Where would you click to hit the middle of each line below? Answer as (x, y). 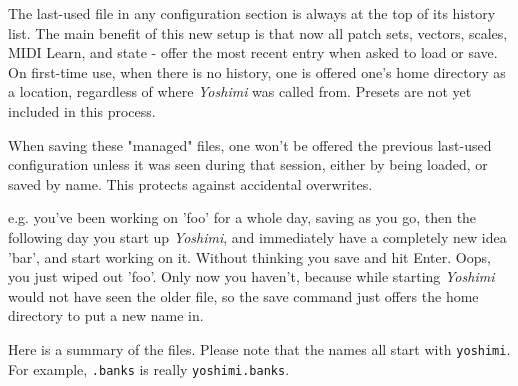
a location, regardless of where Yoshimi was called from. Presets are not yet (240, 91)
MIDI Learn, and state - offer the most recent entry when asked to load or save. (253, 52)
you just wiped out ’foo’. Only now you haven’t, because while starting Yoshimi (251, 276)
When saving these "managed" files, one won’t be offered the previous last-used (250, 144)
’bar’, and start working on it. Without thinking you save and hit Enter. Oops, (249, 256)
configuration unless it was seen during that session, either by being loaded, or (248, 164)
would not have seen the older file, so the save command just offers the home (243, 295)
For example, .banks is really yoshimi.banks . (149, 368)
